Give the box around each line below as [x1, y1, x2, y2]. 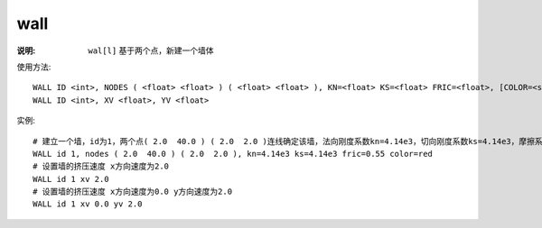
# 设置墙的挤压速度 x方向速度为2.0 [33, 161, 170, 171]
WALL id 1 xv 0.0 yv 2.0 [33, 199, 143, 209]
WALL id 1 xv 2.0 [33, 174, 109, 184]
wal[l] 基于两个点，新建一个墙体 [88, 45, 214, 56]
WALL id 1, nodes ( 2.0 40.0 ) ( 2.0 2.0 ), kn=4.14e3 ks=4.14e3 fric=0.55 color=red [33, 149, 434, 159]
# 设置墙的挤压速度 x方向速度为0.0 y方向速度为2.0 [33, 187, 233, 197]
